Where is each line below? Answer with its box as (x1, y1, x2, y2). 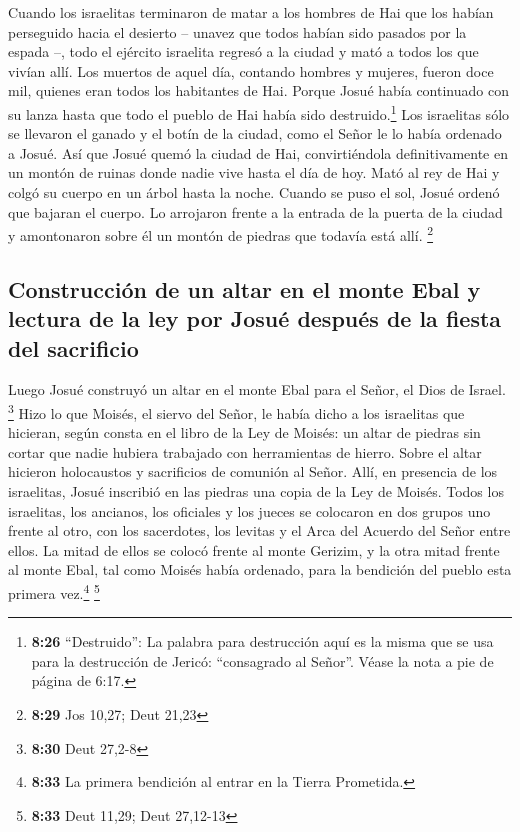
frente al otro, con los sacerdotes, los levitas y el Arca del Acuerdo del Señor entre (8, 520, 511, 541)
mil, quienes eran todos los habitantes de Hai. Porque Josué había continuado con (8, 80, 509, 101)
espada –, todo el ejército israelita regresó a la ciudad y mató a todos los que (8, 41, 479, 62)
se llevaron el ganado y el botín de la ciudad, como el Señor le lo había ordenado (8, 123, 502, 144)
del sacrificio (8, 332, 139, 363)
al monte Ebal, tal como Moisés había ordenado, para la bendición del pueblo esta (8, 559, 512, 580)
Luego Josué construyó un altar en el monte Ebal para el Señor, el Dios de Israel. (8, 379, 506, 400)
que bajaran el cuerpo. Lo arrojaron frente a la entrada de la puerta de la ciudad (8, 201, 503, 222)
